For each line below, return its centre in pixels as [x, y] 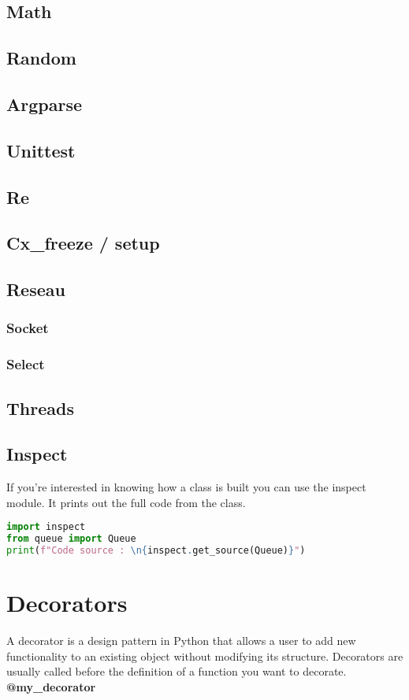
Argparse [44, 104]
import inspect [46, 527]
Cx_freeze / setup [83, 243]
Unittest [41, 150]
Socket [28, 328]
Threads [40, 407]
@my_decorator [51, 686]
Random [41, 58]
